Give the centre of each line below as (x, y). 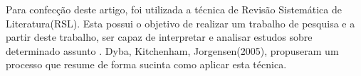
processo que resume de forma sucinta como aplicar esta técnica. (146, 64)
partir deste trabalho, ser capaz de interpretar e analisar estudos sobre (159, 37)
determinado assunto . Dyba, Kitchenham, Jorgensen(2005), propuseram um (172, 50)
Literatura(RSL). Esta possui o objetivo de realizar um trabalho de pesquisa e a (180, 23)
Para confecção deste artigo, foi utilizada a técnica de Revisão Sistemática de (174, 9)
